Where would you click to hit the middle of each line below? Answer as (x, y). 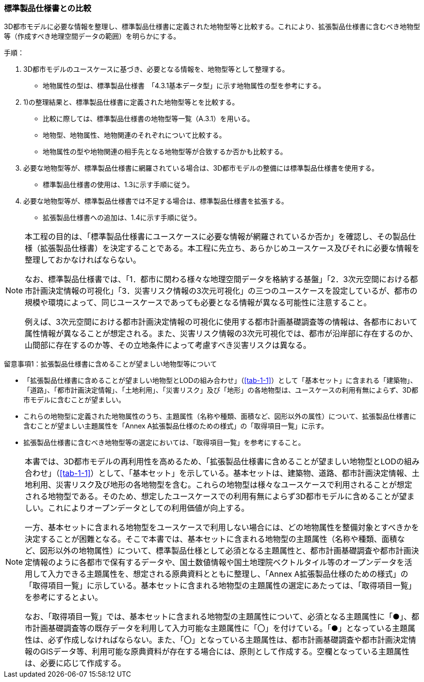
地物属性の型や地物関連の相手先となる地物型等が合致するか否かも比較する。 (165, 152)
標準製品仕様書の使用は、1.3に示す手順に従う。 (118, 185)
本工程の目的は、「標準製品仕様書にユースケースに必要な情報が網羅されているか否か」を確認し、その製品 (216, 237)
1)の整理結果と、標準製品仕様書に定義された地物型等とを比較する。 (131, 102)
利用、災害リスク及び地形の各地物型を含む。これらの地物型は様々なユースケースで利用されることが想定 (222, 485)
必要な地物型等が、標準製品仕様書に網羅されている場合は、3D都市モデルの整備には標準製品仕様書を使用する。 (201, 168)
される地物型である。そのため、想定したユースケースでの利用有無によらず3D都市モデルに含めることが (212, 497)
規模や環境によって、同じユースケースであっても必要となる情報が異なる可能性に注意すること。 (198, 303)
